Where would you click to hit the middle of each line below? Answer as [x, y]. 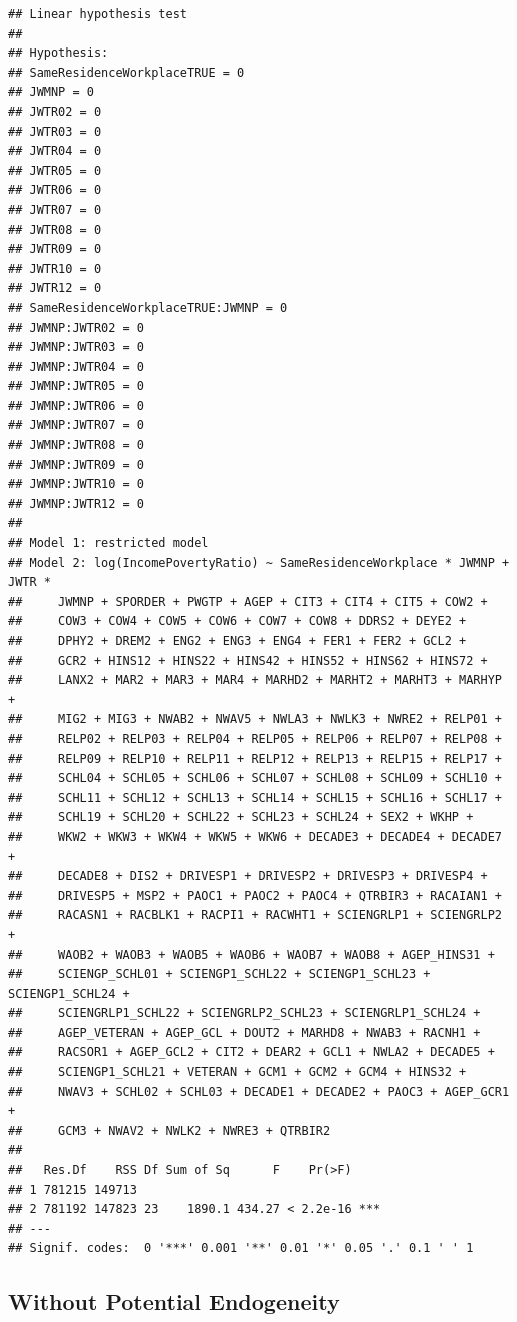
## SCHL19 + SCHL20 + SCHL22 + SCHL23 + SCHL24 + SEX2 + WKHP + [241, 817]
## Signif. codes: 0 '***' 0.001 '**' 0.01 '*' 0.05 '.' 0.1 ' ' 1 [241, 1248]
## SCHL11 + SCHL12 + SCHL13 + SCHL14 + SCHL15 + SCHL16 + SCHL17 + [255, 797]
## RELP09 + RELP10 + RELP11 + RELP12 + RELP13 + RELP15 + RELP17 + [255, 758]
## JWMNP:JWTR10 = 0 [76, 484]
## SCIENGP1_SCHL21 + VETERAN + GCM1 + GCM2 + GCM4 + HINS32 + [237, 1072]
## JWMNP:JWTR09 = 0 [76, 464]
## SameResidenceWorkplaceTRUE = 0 [126, 72]
